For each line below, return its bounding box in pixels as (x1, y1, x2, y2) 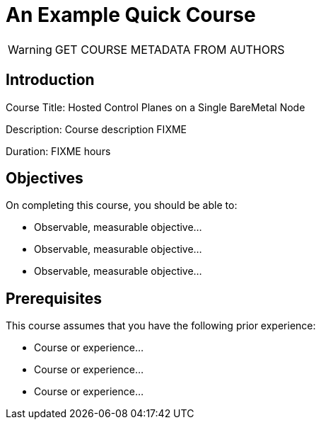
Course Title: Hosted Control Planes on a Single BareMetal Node (6, 101, 305, 113)
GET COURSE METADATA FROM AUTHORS (54, 42, 285, 57)
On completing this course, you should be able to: (6, 199, 238, 212)
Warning (8, 42, 52, 57)
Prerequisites (6, 289, 102, 307)
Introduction (6, 71, 95, 89)
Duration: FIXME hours (6, 144, 111, 157)
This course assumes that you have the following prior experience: (6, 319, 316, 332)
